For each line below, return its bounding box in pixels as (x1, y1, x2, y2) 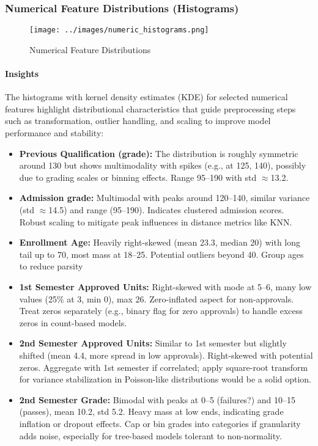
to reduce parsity (19, 260, 83, 272)
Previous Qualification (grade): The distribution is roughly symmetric (19, 147, 298, 159)
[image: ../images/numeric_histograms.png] (29, 26, 209, 35)
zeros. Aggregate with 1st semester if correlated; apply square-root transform (19, 360, 308, 373)
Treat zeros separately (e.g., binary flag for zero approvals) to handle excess (19, 304, 303, 317)
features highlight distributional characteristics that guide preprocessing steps (5, 102, 296, 115)
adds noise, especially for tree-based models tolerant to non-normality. (19, 429, 282, 442)
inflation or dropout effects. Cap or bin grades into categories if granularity (19, 417, 301, 430)
